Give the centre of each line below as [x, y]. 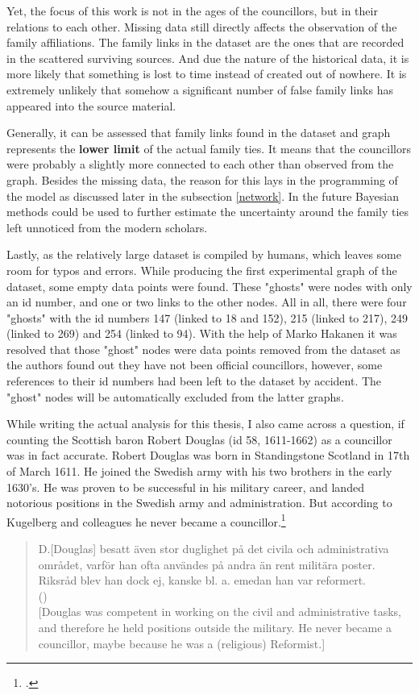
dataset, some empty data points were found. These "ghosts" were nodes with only [209, 286]
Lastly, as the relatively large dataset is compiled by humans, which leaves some [204, 254]
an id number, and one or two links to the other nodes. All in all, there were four [207, 302]
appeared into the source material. [91, 105]
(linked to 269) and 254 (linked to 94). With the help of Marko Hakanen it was [202, 333]
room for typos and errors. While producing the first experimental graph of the [202, 270]
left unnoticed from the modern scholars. [107, 227]
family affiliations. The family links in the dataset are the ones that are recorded [205, 42]
